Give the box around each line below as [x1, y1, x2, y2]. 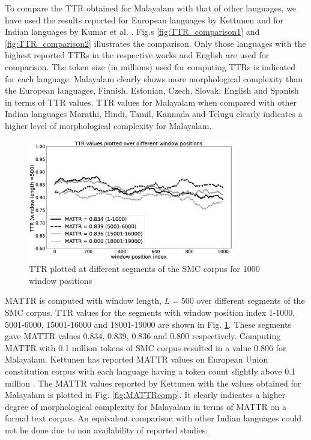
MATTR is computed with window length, [5, 294, 162, 307]
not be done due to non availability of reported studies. [5, 423, 208, 436]
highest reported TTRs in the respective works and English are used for [5, 49, 270, 61]
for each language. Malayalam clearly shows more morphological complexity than [5, 72, 303, 85]
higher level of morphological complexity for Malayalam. [5, 119, 212, 131]
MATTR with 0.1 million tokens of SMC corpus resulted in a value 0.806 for [5, 341, 286, 354]
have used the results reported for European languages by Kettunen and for [5, 13, 283, 26]
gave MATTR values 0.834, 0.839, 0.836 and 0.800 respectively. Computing [5, 330, 281, 342]
